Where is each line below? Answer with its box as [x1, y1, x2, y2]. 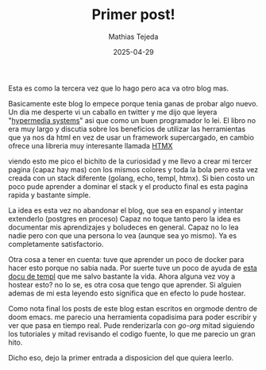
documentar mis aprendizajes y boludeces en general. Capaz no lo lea [8, 222, 239, 232]
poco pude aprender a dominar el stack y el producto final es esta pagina [8, 181, 249, 191]
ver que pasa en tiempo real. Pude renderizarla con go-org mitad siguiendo [8, 320, 256, 330]
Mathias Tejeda [108, 32, 159, 41]
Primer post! [91, 6, 175, 24]
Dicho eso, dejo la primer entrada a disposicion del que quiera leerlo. [8, 353, 234, 362]
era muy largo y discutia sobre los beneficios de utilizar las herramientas [8, 124, 246, 133]
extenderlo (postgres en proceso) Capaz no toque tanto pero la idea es [8, 214, 241, 223]
